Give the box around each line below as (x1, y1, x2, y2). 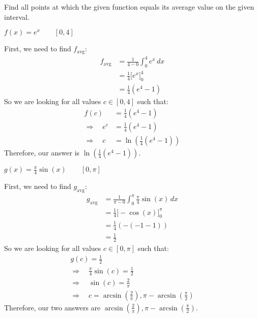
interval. (4, 11, 30, 22)
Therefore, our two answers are (4, 302, 101, 312)
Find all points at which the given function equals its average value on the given (4, 2, 254, 12)
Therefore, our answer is (4, 147, 80, 158)
